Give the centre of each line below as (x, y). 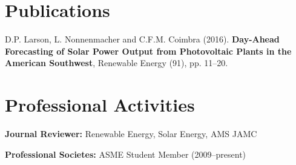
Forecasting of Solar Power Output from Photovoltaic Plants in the (148, 51)
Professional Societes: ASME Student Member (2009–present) (126, 154)
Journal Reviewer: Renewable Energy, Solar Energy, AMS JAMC (131, 134)
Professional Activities (100, 105)
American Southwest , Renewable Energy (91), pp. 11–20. (117, 63)
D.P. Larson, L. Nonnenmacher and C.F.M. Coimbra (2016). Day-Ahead (142, 39)
